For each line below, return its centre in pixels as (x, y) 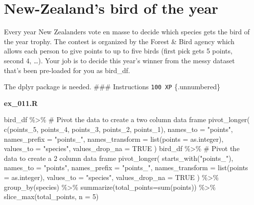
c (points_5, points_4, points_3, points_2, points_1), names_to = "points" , (118, 129)
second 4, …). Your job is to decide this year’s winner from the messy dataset (119, 60)
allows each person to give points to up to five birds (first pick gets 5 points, (118, 51)
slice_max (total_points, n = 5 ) (51, 196)
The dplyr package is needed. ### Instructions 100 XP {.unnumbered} (112, 87)
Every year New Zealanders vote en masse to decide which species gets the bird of (127, 32)
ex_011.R (21, 103)
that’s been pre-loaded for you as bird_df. (67, 70)
